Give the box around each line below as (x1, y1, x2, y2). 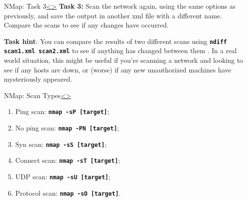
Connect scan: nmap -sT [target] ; (15, 155, 120, 165)
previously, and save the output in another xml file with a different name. (4, 10, 222, 20)
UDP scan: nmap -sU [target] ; (15, 172, 110, 182)
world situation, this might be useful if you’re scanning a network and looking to (4, 55, 243, 65)
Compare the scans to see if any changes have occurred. (4, 20, 169, 30)
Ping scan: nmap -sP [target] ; (15, 106, 109, 116)
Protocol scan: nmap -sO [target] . (15, 187, 121, 198)
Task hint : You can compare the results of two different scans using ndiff (4, 36, 227, 46)
